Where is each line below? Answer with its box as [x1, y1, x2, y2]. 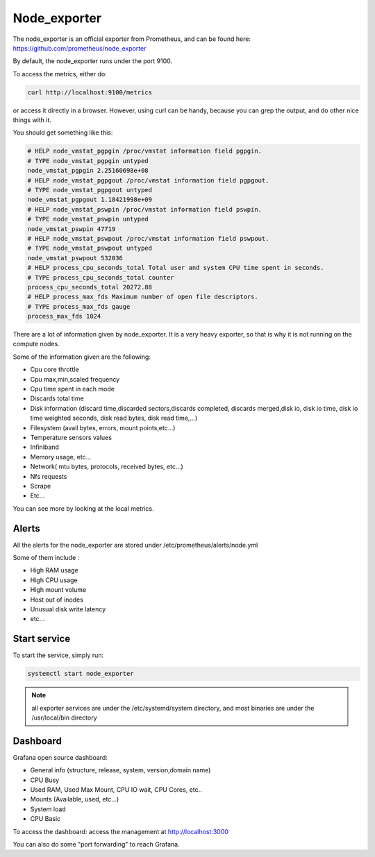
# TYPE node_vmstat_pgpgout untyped [27, 186, 153, 194]
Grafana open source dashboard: [12, 753, 108, 761]
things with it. [12, 116, 52, 124]
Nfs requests [30, 472, 67, 480]
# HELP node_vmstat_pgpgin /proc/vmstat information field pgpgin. [27, 147, 262, 155]
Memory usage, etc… [30, 452, 92, 461]
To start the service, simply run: [12, 651, 104, 659]
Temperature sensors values [30, 433, 112, 441]
